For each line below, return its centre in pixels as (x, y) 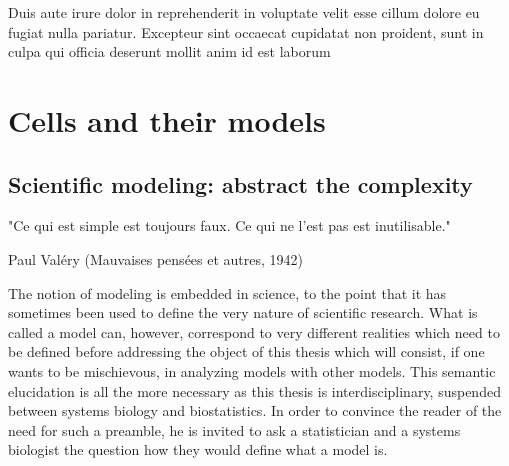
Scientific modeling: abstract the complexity (240, 183)
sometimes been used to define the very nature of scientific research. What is (243, 312)
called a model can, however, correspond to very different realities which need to (254, 331)
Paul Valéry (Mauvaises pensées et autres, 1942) (156, 258)
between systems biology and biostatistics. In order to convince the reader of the (255, 410)
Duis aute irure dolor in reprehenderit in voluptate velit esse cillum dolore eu (244, 12)
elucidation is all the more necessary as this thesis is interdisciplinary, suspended (254, 390)
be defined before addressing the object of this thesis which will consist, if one (246, 351)
